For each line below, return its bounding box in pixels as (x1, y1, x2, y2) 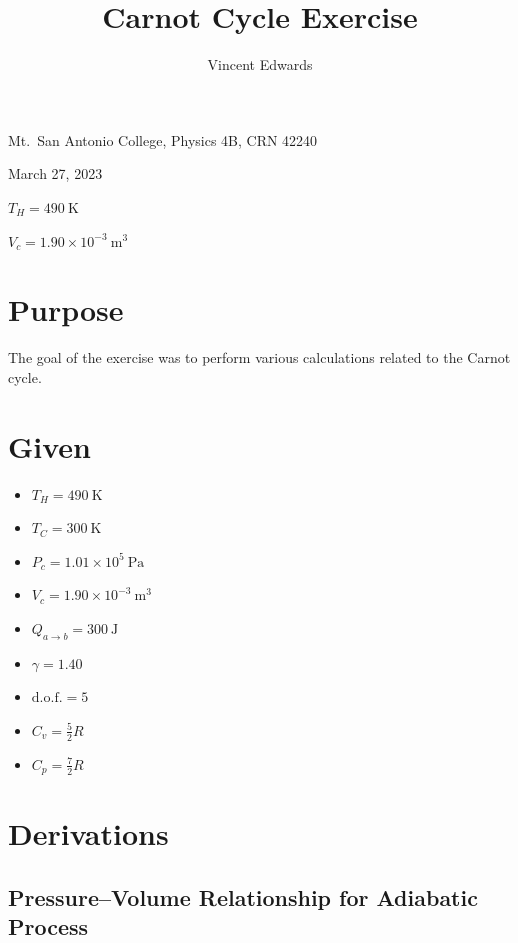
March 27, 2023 (8, 163, 103, 184)
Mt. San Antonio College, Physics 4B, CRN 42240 (8, 129, 318, 150)
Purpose (8, 289, 124, 330)
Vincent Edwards (207, 54, 313, 75)
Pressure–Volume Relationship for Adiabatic (8, 881, 478, 912)
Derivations (8, 813, 169, 854)
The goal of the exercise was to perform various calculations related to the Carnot (8, 347, 511, 368)
